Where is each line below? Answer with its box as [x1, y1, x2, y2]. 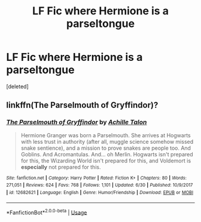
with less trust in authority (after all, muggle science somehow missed [20, 138, 193, 145]
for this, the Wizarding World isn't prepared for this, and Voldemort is [20, 157, 191, 164]
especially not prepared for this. [20, 163, 101, 171]
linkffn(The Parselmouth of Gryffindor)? [6, 100, 159, 110]
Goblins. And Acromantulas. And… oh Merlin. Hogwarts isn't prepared [20, 150, 193, 158]
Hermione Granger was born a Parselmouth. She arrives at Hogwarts [20, 131, 191, 138]
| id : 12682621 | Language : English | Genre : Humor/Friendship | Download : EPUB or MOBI [6, 189, 193, 195]
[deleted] [6, 82, 29, 90]
